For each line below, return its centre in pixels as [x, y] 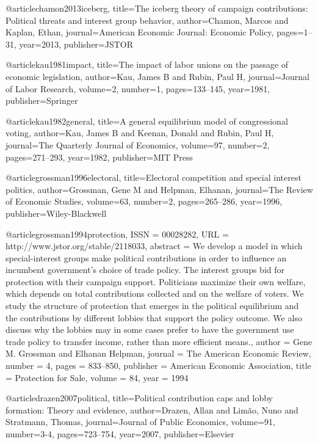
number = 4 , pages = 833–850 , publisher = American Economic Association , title [158, 366]
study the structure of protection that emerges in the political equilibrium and [152, 306]
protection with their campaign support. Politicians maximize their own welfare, [156, 281]
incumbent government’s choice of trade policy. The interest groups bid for [145, 270]
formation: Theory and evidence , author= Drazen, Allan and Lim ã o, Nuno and [152, 409]
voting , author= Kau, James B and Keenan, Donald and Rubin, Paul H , [140, 133]
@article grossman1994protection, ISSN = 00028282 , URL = [117, 234]
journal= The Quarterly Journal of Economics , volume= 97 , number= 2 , [138, 144]
